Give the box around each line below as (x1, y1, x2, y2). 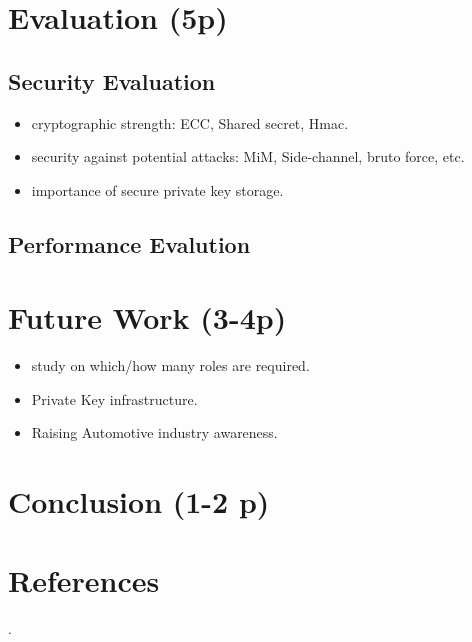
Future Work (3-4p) (8, 297, 287, 338)
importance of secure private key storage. (31, 179, 284, 200)
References (8, 559, 160, 600)
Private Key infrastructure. (31, 388, 198, 409)
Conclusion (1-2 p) (8, 481, 270, 522)
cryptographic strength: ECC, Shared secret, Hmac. (31, 112, 349, 133)
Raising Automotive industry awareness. (31, 422, 278, 443)
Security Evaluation (8, 65, 216, 96)
